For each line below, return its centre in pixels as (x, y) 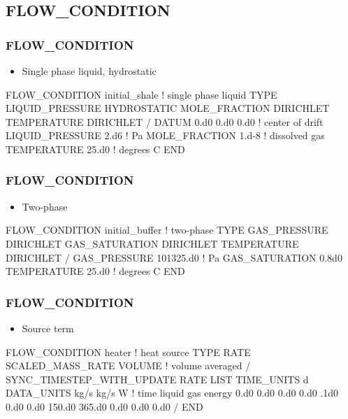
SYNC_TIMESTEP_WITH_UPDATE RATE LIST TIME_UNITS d (157, 379)
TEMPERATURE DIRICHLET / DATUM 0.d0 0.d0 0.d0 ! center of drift (165, 121)
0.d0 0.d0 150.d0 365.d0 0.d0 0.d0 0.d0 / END (104, 406)
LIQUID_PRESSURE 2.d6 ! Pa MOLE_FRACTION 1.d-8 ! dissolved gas (165, 135)
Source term (48, 328)
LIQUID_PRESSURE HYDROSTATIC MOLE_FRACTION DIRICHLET (168, 108)
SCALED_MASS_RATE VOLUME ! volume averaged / (128, 365)
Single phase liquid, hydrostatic (89, 71)
